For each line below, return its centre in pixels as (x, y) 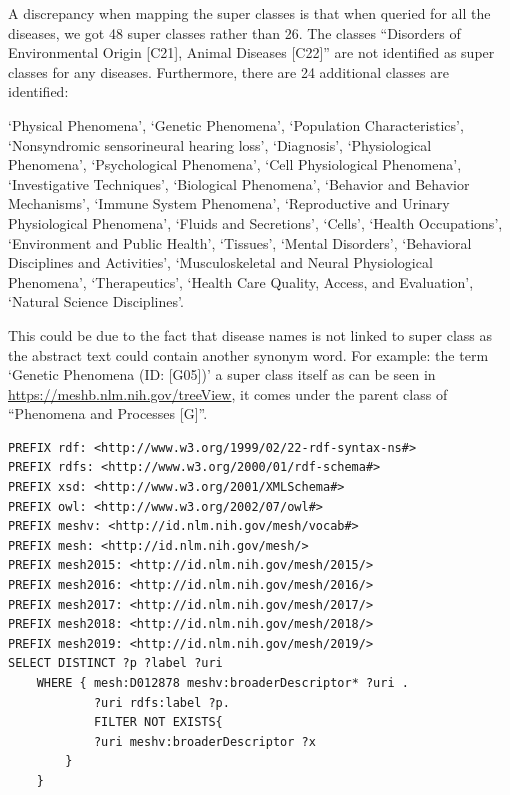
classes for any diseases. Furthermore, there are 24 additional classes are (228, 71)
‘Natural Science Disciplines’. (96, 301)
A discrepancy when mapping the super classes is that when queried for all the (249, 13)
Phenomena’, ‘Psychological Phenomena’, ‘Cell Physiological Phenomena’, (235, 164)
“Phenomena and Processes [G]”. (108, 413)
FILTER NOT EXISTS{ (158, 722)
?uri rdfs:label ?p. (161, 702)
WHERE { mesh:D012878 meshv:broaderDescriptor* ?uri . (222, 683)
